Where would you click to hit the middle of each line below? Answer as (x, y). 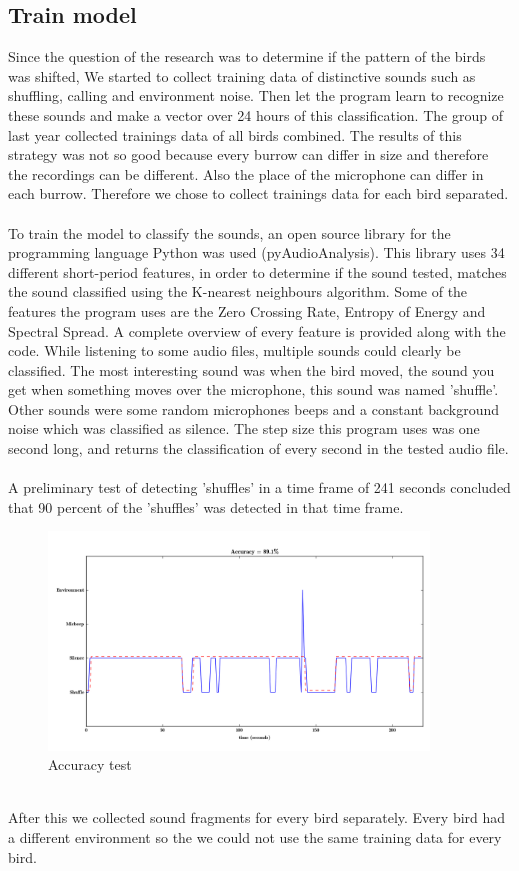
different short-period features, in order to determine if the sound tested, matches (257, 271)
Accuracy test (90, 764)
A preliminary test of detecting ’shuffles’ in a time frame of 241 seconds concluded (259, 487)
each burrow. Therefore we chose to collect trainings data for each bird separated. (258, 193)
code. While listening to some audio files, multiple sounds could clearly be (234, 350)
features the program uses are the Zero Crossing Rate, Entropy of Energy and (247, 310)
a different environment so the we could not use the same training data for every (255, 836)
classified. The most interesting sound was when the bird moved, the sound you (251, 369)
